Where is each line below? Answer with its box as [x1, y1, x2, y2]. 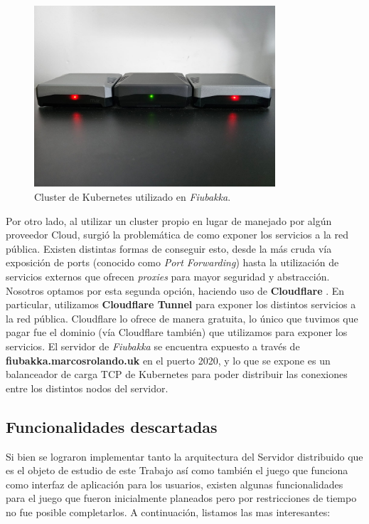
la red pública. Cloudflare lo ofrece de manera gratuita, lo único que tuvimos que [6, 310, 358, 325]
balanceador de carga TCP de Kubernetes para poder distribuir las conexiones [6, 367, 348, 382]
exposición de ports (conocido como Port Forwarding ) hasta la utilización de [6, 255, 339, 270]
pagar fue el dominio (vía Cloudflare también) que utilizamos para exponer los [6, 325, 348, 340]
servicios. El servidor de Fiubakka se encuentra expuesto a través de [6, 338, 300, 353]
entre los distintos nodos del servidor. [6, 380, 169, 395]
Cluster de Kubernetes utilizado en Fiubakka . [34, 189, 231, 204]
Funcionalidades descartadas [6, 415, 218, 437]
